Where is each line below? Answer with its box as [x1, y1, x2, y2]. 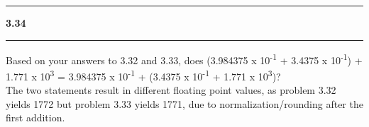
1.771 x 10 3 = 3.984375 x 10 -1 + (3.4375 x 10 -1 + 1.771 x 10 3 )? [6, 66, 281, 83]
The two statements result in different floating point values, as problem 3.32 [6, 83, 336, 97]
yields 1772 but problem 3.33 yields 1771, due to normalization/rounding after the [6, 96, 363, 111]
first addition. [6, 110, 65, 125]
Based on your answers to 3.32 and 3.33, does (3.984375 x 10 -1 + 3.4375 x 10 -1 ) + [6, 50, 363, 67]
